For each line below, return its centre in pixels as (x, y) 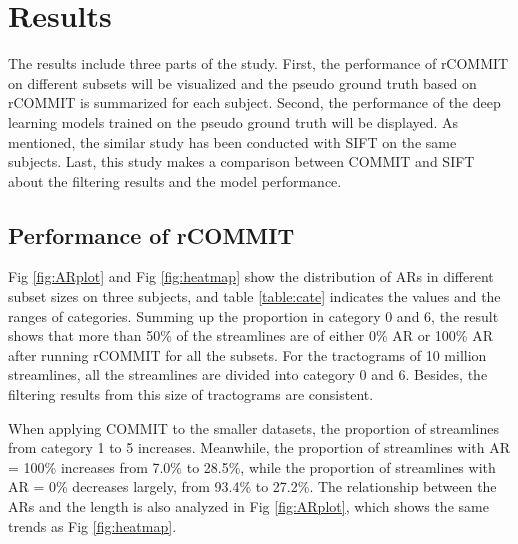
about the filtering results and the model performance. (175, 180)
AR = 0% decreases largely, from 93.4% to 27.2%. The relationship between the (252, 486)
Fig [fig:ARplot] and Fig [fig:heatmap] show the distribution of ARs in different (251, 276)
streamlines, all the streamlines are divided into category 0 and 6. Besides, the (248, 374)
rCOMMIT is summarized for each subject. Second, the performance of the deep (254, 102)
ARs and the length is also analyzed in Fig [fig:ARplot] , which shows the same (248, 506)
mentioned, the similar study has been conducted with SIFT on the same (232, 141)
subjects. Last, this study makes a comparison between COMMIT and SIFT (241, 161)
